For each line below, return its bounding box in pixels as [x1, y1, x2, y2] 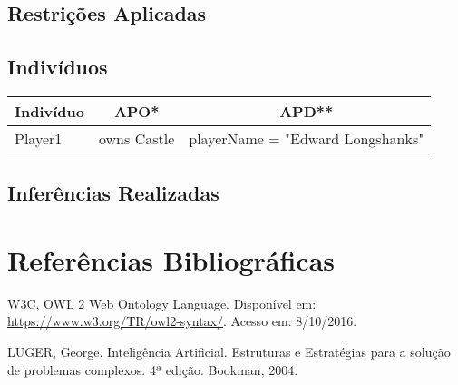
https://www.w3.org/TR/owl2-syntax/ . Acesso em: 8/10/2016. [7, 311, 357, 331]
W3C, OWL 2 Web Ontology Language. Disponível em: [7, 293, 317, 312]
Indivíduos [7, 53, 108, 81]
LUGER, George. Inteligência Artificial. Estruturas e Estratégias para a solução [7, 342, 451, 361]
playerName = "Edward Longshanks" [189, 127, 424, 149]
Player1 [15, 127, 63, 149]
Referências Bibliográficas [7, 241, 336, 278]
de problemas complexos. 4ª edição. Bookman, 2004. [7, 360, 298, 379]
